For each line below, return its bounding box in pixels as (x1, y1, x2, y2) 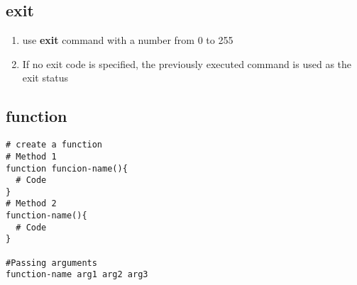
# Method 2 (6, 199, 57, 209)
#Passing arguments (6, 257, 97, 268)
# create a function (6, 140, 103, 150)
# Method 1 (6, 151, 57, 162)
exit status (22, 70, 69, 85)
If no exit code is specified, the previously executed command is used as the (22, 56, 352, 71)
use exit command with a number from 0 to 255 (22, 33, 234, 47)
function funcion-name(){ (6, 163, 128, 174)
